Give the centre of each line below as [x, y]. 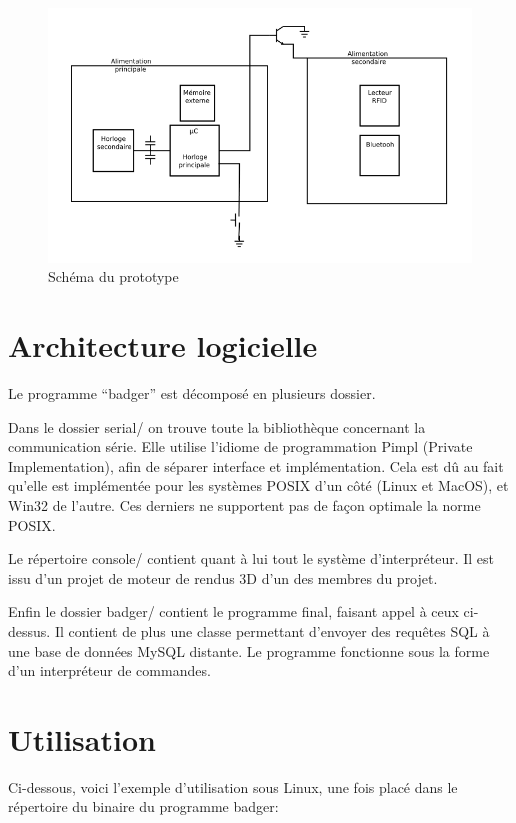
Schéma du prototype [113, 276]
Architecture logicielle [163, 345]
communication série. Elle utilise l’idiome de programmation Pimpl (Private [240, 446]
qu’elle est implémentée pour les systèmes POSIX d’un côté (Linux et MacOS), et [258, 485]
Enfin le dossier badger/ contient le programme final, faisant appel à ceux [233, 611]
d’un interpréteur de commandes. [109, 670]
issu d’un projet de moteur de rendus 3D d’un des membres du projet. [223, 577]
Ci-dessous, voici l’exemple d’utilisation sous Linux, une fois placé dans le [233, 786]
